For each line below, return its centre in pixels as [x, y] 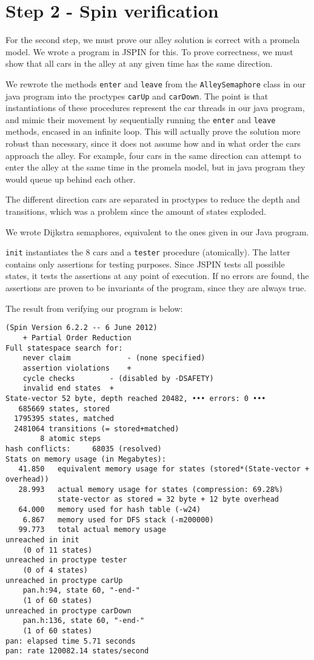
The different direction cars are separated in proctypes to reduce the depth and [153, 199]
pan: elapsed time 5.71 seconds [71, 641]
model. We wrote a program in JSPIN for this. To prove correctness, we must [149, 51]
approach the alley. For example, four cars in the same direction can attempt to [153, 155]
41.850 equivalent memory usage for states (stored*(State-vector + [164, 469]
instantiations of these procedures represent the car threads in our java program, [155, 108]
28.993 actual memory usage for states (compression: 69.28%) [151, 489]
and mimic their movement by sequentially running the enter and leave [141, 119]
